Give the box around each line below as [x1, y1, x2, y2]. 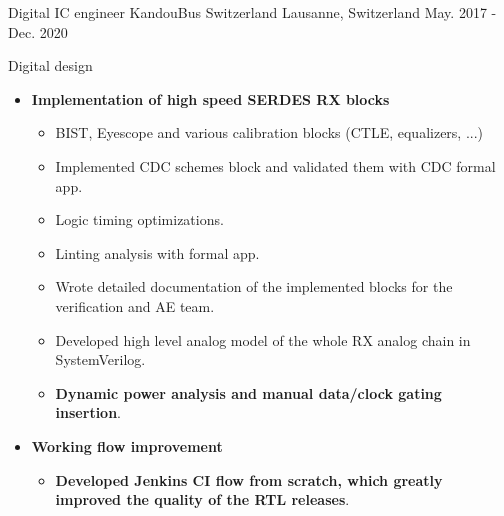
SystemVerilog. [55, 349, 146, 370]
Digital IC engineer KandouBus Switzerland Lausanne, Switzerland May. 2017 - [8, 2, 497, 22]
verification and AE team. [55, 295, 215, 316]
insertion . [55, 402, 122, 423]
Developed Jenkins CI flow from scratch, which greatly [55, 469, 443, 490]
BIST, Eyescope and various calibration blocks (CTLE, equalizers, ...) [55, 122, 484, 143]
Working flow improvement [31, 435, 223, 456]
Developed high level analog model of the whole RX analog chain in [55, 329, 471, 350]
